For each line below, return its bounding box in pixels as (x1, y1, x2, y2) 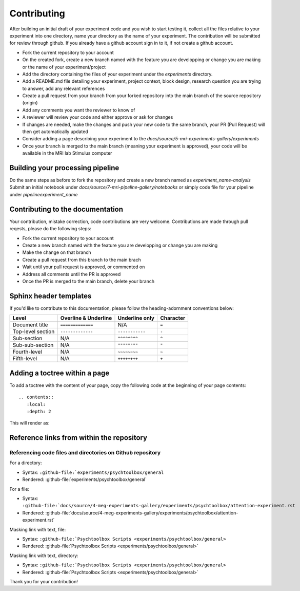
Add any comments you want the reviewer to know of (22, 107, 135, 113)
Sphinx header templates (9, 291, 92, 300)
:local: (26, 401, 46, 407)
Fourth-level (12, 348, 42, 356)
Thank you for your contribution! (9, 578, 78, 584)
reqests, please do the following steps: (9, 226, 92, 232)
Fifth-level (12, 355, 37, 362)
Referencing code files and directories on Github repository (9, 449, 161, 456)
